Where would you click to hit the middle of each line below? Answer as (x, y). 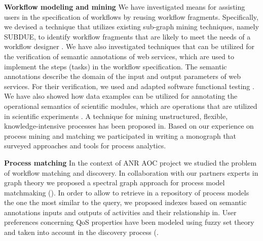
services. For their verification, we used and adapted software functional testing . (129, 86)
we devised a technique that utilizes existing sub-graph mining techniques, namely (131, 27)
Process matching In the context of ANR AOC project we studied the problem (130, 162)
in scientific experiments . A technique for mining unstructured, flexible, (116, 116)
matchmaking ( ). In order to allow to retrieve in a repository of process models (127, 192)
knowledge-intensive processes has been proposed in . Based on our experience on (129, 126)
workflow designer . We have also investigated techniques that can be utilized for (129, 46)
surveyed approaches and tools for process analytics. (85, 146)
